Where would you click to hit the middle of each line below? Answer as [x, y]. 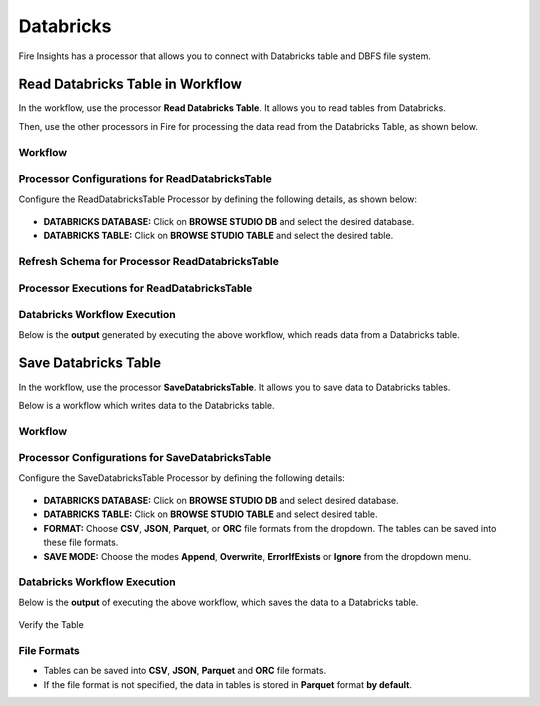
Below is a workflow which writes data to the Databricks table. [146, 405]
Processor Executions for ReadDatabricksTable [135, 288]
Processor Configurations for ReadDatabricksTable [145, 179]
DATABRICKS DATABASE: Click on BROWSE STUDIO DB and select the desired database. [229, 221]
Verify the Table [51, 625]
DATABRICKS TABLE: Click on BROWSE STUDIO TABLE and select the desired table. [218, 236]
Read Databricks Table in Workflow [130, 84]
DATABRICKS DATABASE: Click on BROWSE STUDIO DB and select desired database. [221, 500]
